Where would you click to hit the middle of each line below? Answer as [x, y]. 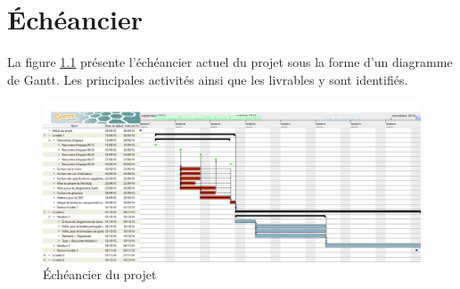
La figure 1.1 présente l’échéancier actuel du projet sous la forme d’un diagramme [230, 62]
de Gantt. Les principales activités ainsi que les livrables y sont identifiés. [208, 79]
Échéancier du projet [100, 274]
